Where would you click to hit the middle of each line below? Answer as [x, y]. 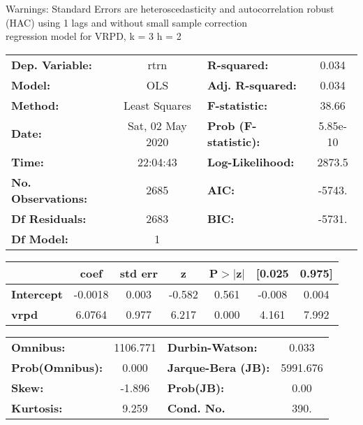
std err [139, 273]
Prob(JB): [196, 387]
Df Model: [40, 238]
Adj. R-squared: [252, 85]
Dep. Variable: [52, 64]
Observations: [50, 198]
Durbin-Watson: [212, 347]
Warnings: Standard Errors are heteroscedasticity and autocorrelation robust [170, 8]
